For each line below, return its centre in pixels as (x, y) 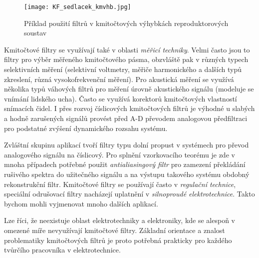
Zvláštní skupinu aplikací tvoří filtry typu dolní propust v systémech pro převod (127, 145)
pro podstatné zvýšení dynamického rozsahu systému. (86, 128)
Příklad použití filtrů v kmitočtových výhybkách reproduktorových (126, 23)
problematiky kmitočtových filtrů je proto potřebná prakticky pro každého (118, 240)
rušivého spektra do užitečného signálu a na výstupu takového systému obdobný (127, 174)
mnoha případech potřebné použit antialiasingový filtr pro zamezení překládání (125, 164)
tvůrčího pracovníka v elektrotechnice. (62, 250)
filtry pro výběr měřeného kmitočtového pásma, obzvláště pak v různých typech (126, 59)
